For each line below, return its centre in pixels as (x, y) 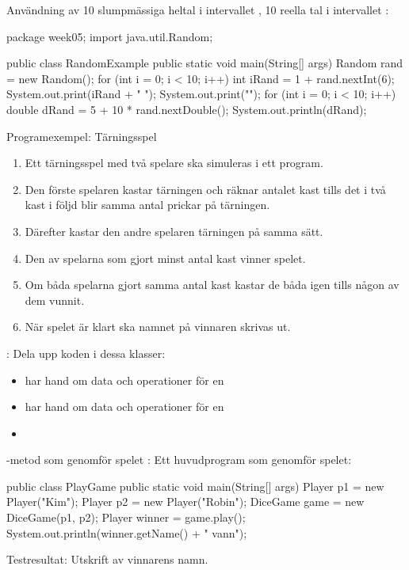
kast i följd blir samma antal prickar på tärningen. (147, 205)
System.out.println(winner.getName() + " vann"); (127, 532)
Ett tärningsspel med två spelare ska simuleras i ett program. (174, 163)
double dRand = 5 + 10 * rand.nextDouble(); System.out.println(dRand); (187, 109)
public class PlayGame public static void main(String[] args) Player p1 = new (195, 486)
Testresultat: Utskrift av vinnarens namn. (107, 559)
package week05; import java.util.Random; (110, 36)
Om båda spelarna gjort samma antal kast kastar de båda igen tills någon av (212, 285)
